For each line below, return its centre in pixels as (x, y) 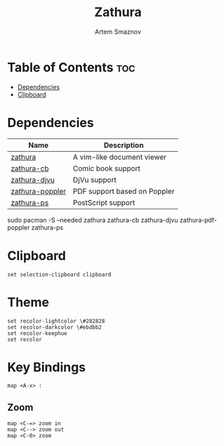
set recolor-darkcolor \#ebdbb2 (54, 327)
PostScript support (104, 202)
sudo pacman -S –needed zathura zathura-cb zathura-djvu (93, 220)
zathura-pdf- (198, 220)
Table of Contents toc (71, 67)
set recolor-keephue (38, 333)
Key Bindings (47, 367)
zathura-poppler (39, 191)
